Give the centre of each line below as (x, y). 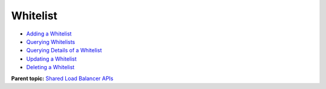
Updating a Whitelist (51, 59)
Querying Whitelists (51, 41)
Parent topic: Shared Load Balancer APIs (62, 78)
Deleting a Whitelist (50, 67)
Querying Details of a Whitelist (64, 51)
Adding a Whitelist (49, 34)
